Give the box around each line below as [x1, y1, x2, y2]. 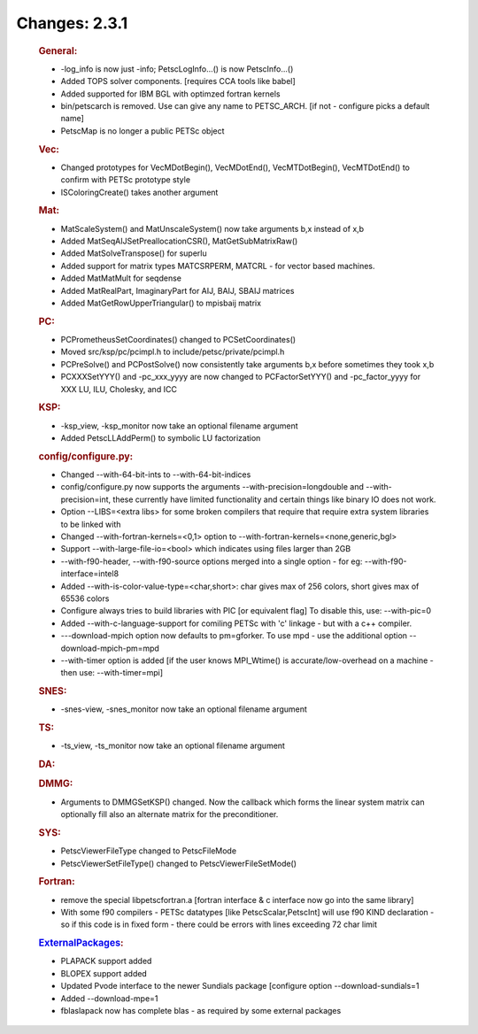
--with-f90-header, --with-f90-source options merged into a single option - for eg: [60, 556, 363, 567]
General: [38, 44, 78, 57]
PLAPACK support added [60, 956, 152, 967]
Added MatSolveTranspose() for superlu [60, 248, 207, 258]
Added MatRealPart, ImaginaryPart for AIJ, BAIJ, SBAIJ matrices [60, 285, 295, 296]
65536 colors [60, 593, 110, 604]
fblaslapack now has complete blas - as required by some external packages [60, 1006, 342, 1015]
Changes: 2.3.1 [16, 13, 128, 33]
